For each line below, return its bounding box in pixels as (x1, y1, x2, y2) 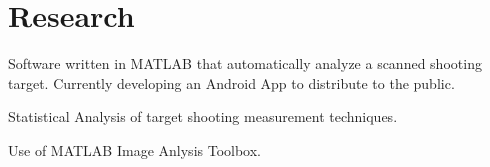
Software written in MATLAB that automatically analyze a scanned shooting (8, 53, 482, 74)
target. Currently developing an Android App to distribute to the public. (8, 72, 455, 93)
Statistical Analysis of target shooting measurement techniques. (8, 106, 398, 127)
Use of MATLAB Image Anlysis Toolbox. (8, 139, 261, 160)
